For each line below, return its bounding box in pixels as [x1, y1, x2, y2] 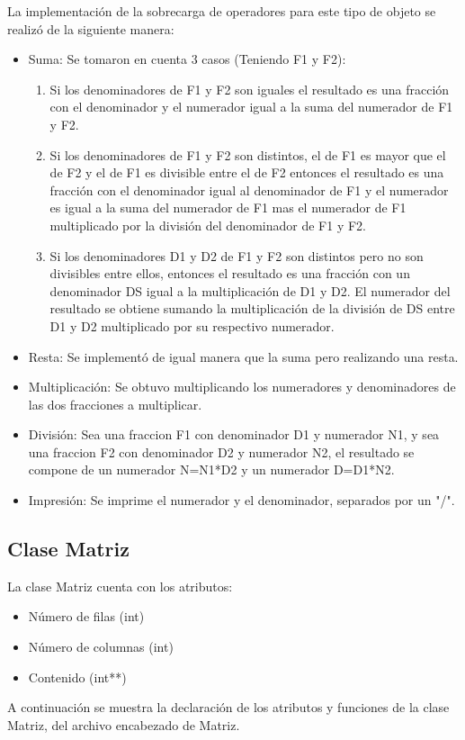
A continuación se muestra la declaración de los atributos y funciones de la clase [7, 698, 450, 717]
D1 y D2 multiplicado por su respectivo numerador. [49, 316, 335, 335]
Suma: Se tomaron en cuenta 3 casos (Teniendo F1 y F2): [28, 50, 346, 68]
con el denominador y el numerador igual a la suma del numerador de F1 [49, 97, 453, 116]
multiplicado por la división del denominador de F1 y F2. [49, 215, 366, 234]
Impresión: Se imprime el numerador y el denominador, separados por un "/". [28, 491, 455, 510]
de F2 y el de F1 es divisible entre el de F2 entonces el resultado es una [49, 163, 444, 182]
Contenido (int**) [28, 667, 127, 686]
